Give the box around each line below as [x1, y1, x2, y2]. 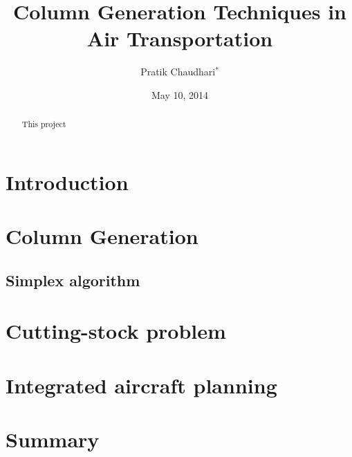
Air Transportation [86, 24, 273, 53]
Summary [6, 425, 100, 454]
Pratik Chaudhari [140, 64, 216, 79]
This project [21, 118, 66, 130]
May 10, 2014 [151, 87, 209, 102]
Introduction [6, 167, 129, 196]
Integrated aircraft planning [6, 371, 277, 399]
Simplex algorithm [6, 269, 140, 290]
